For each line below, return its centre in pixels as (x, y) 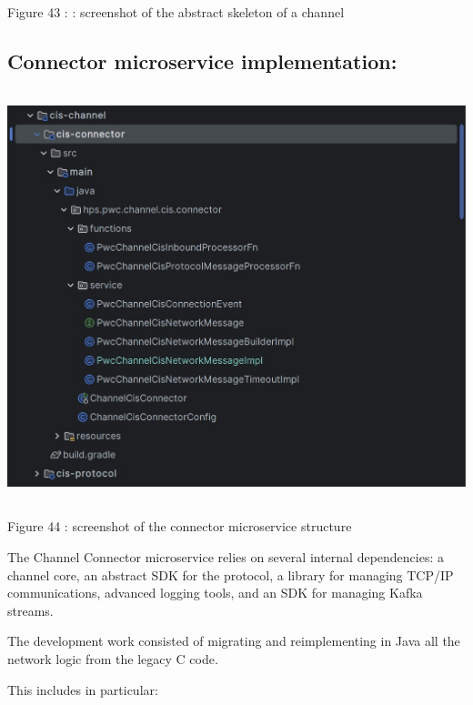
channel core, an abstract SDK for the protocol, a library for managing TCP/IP (231, 574)
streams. (30, 610)
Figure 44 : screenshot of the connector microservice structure (180, 526)
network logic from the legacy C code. (113, 658)
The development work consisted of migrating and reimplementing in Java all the (234, 641)
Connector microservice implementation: (202, 60)
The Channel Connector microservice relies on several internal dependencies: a (226, 556)
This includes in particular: (83, 689)
